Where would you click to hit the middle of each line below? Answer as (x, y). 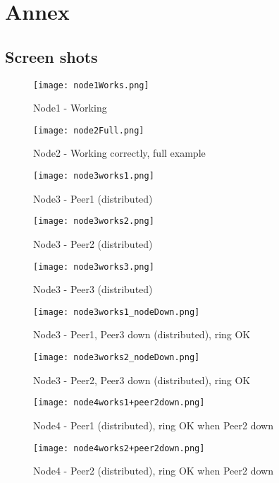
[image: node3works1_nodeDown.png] (117, 312)
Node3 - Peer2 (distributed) (93, 243)
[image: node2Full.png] (89, 130)
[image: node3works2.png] (94, 221)
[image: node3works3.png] (94, 267)
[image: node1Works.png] (91, 85)
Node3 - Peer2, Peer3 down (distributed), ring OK (142, 380)
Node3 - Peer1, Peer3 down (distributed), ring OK (142, 334)
